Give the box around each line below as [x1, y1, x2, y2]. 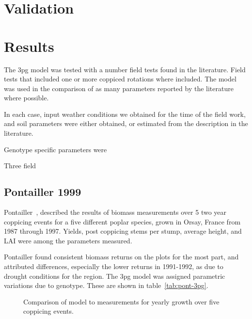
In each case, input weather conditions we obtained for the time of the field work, [4, 109, 246, 119]
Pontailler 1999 [4, 184, 81, 199]
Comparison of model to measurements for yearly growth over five [23, 296, 220, 306]
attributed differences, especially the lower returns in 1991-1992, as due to [4, 261, 223, 271]
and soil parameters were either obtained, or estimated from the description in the [4, 118, 248, 128]
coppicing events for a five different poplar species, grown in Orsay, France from [4, 216, 241, 226]
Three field [4, 160, 36, 171]
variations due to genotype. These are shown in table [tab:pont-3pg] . [4, 280, 208, 290]
